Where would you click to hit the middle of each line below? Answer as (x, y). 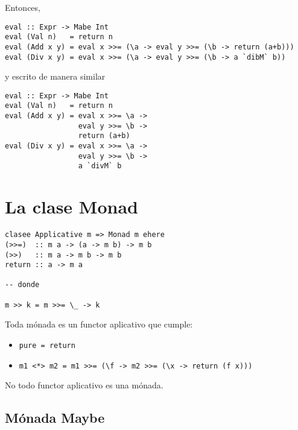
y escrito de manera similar (55, 76)
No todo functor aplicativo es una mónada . (84, 385)
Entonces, (23, 7)
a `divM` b (100, 166)
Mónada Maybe (55, 418)
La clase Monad (71, 207)
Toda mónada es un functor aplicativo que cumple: (99, 324)
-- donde (22, 285)
